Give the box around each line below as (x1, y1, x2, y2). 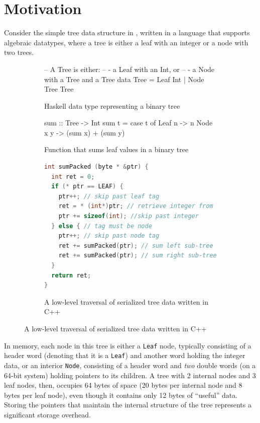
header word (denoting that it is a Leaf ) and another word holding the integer (4, 350, 245, 361)
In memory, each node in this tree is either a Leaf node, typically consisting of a (4, 340, 251, 350)
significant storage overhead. (4, 409, 91, 419)
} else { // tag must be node (51, 222, 152, 230)
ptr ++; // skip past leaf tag (58, 192, 160, 200)
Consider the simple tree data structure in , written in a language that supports (4, 27, 250, 38)
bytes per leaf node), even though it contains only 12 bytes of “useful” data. (4, 389, 238, 400)
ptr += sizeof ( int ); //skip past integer (58, 213, 199, 220)
